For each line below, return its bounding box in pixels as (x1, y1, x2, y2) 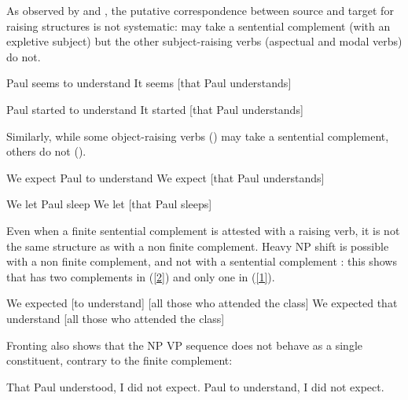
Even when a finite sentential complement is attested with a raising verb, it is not (6, 222, 400, 238)
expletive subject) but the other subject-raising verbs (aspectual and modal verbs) (6, 33, 402, 50)
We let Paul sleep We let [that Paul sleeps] (6, 196, 212, 212)
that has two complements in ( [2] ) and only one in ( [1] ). (6, 268, 275, 284)
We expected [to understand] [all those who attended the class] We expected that (6, 295, 398, 311)
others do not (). (6, 143, 86, 160)
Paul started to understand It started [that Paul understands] (6, 101, 303, 117)
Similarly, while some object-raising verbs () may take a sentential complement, (6, 127, 389, 144)
